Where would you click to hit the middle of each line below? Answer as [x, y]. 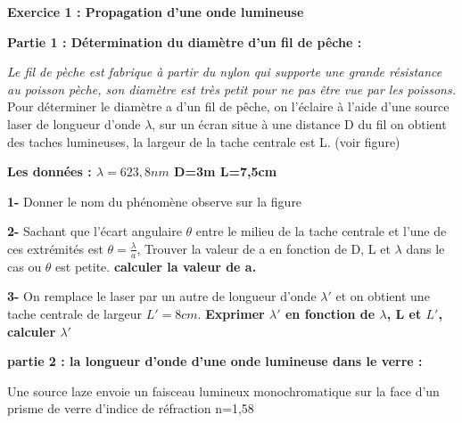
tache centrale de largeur [74, 313]
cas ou [25, 266]
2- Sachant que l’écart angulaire [95, 231]
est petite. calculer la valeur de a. [156, 266]
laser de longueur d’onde [74, 123]
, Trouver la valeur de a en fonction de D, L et [264, 248]
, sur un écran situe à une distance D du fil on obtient [299, 123]
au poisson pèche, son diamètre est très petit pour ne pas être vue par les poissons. [231, 89]
